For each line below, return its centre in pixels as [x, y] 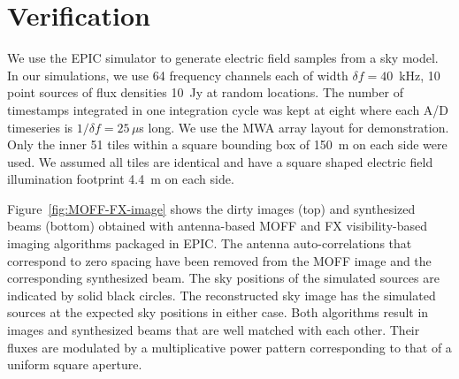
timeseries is [40, 127]
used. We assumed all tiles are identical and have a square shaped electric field [220, 161]
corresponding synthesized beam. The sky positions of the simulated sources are [223, 278]
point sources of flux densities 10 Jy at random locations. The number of [205, 92]
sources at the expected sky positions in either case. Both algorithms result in [218, 312]
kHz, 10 [420, 75]
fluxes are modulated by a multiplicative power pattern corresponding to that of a [229, 347]
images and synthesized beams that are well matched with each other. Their [214, 330]
